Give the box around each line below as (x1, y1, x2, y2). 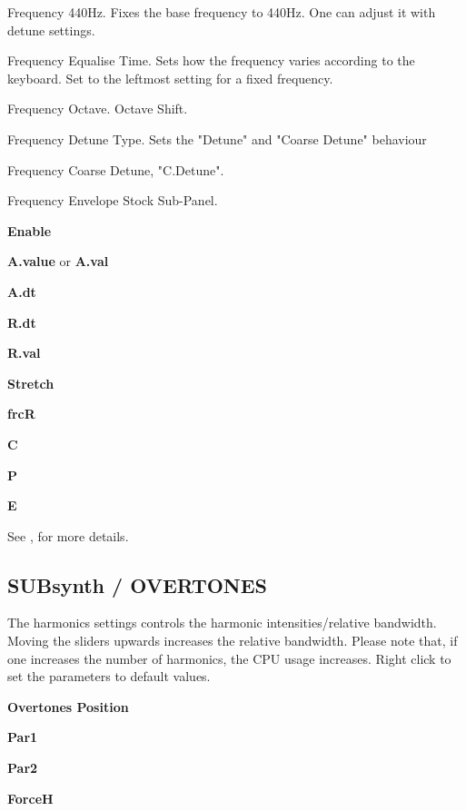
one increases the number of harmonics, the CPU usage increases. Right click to (7, 648, 451, 668)
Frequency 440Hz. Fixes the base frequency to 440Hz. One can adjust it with (7, 3, 436, 21)
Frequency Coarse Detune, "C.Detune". (7, 160, 224, 179)
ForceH (7, 788, 54, 807)
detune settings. (7, 20, 95, 39)
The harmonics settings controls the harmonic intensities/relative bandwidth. (7, 613, 437, 632)
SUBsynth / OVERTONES (7, 570, 268, 598)
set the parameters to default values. (7, 667, 211, 686)
